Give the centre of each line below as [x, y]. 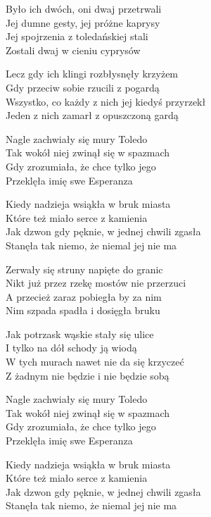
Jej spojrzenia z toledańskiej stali [77, 36]
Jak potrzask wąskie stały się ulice [80, 334]
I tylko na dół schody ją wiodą [71, 348]
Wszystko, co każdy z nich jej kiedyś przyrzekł [106, 101]
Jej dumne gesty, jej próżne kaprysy [83, 22]
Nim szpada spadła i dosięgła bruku [83, 310]
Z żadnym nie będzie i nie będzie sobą [88, 375]
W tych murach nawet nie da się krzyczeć [95, 362]
